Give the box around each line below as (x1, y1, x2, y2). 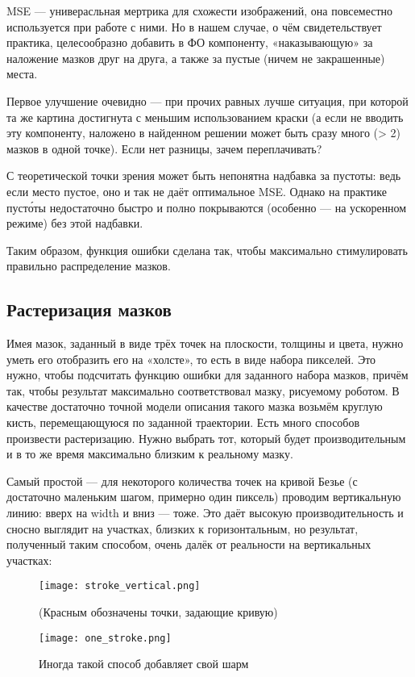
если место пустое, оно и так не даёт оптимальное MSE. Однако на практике (6, 182, 387, 199)
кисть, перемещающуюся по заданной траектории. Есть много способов (6, 414, 360, 431)
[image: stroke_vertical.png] (39, 580, 201, 592)
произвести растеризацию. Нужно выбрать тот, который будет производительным (6, 429, 406, 446)
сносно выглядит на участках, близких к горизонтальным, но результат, (6, 520, 359, 537)
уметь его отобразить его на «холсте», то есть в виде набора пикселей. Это (6, 350, 376, 367)
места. (6, 65, 38, 82)
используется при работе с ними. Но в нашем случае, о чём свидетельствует (6, 18, 382, 35)
